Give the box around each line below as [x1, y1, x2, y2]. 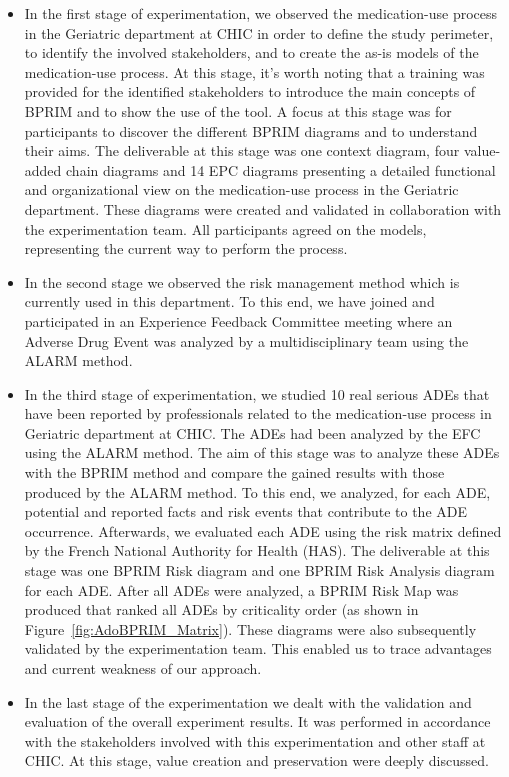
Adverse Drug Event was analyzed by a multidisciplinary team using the [24, 330, 469, 351]
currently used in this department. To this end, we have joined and [24, 291, 435, 312]
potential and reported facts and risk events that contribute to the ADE [24, 501, 467, 522]
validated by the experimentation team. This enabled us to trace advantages [24, 638, 492, 659]
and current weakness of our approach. [24, 658, 262, 678]
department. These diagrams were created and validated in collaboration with [24, 198, 502, 219]
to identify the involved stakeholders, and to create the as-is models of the [24, 42, 479, 63]
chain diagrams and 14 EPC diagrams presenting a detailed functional [66, 159, 496, 180]
